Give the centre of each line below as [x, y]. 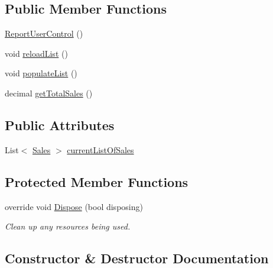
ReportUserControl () [44, 33]
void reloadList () [36, 53]
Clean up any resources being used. [68, 226]
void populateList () [41, 73]
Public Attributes [60, 125]
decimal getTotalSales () [49, 93]
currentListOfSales [100, 149]
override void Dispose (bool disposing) [74, 206]
